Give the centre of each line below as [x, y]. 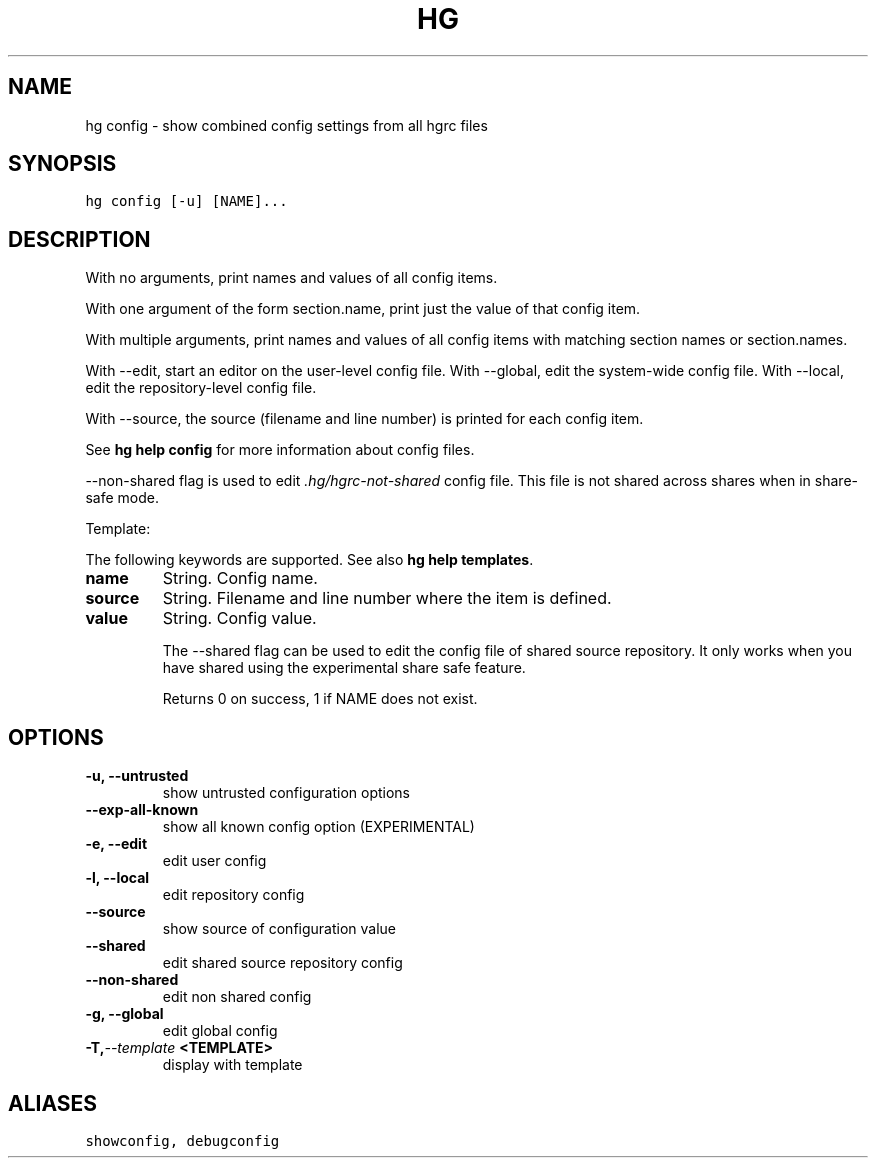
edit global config [220, 1031]
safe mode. [122, 498]
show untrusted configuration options [286, 793]
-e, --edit [116, 844]
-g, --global [124, 1014]
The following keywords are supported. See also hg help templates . [309, 560]
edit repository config [233, 895]
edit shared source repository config [282, 963]
